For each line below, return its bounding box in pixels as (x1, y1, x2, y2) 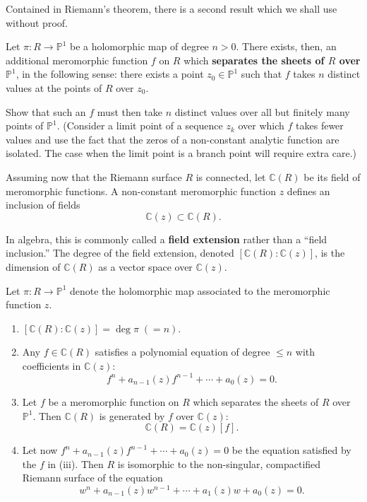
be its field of (303, 169, 361, 184)
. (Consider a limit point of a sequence (56, 118, 223, 133)
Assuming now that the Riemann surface (6, 169, 182, 184)
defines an (287, 183, 330, 198)
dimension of (6, 259, 61, 274)
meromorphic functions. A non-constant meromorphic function (6, 183, 277, 198)
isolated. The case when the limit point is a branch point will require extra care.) (6, 146, 357, 160)
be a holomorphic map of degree (69, 39, 209, 54)
